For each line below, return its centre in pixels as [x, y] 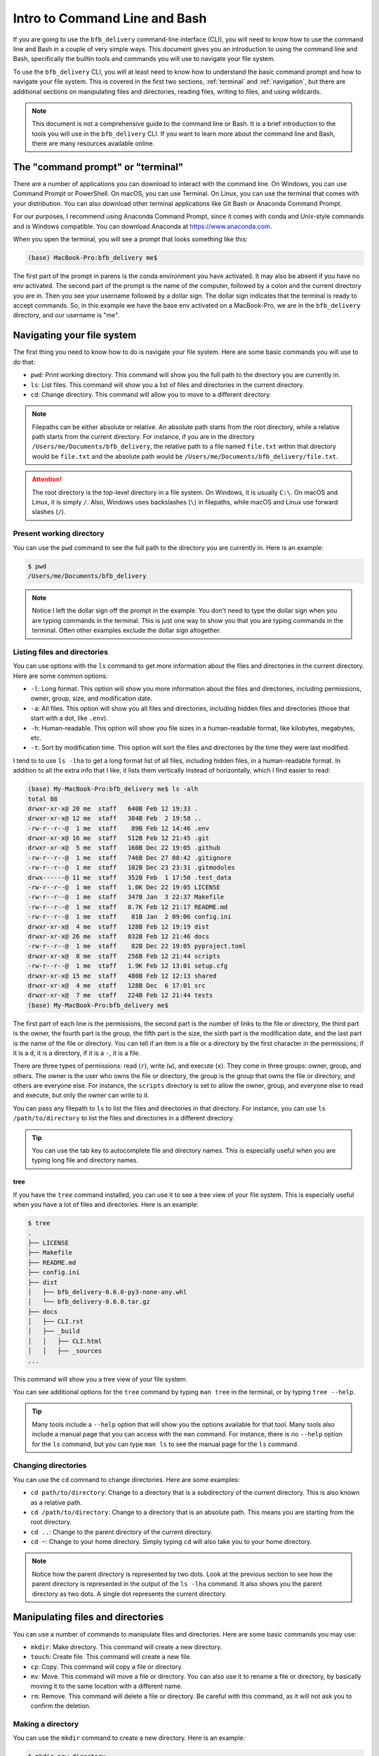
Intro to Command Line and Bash [110, 18]
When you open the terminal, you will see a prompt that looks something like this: [131, 239]
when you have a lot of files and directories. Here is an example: [106, 1205]
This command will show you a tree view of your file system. [100, 1379]
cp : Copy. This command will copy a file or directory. [107, 1666]
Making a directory [46, 1724]
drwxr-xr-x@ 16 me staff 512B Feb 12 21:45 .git [119, 838]
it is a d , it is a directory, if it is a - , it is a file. [77, 1053]
